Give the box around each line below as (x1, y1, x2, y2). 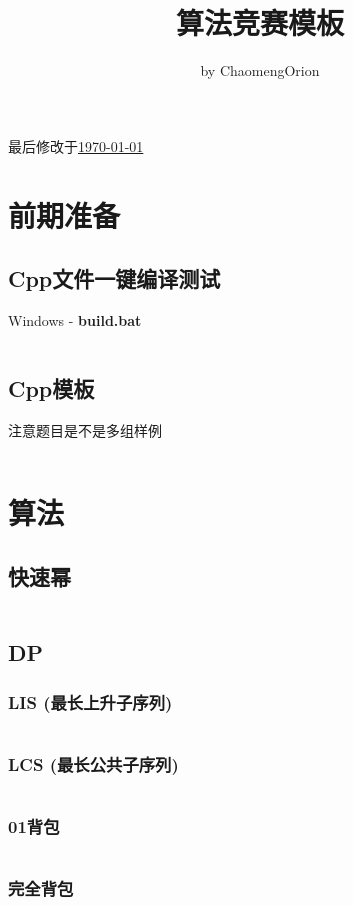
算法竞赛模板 (175, 2, 344, 43)
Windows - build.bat (8, 309, 142, 330)
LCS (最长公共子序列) (8, 751, 179, 776)
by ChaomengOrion (200, 60, 320, 81)
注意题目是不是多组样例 (8, 419, 162, 440)
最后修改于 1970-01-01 (8, 135, 144, 156)
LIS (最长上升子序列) (8, 689, 173, 714)
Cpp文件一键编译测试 (8, 263, 221, 294)
